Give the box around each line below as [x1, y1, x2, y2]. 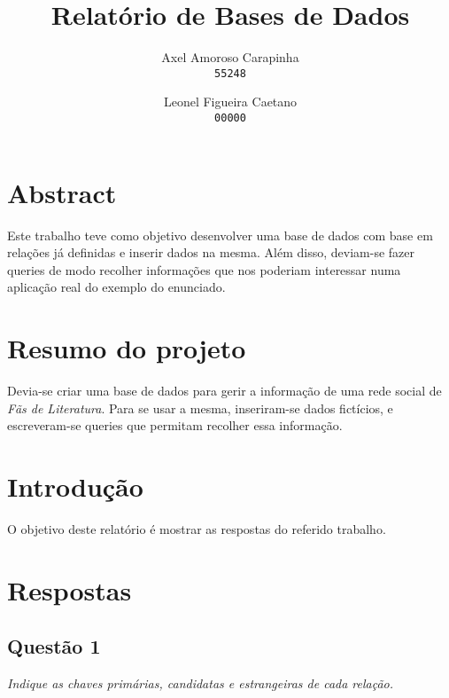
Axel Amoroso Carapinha [161, 48, 299, 67]
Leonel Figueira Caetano [163, 92, 298, 111]
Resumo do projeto [7, 330, 246, 366]
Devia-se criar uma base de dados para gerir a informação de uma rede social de [7, 381, 442, 400]
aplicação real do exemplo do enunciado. [7, 278, 226, 296]
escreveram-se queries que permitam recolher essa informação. [7, 416, 343, 435]
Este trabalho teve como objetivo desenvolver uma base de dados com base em [7, 225, 433, 244]
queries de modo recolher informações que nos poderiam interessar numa [7, 260, 401, 278]
